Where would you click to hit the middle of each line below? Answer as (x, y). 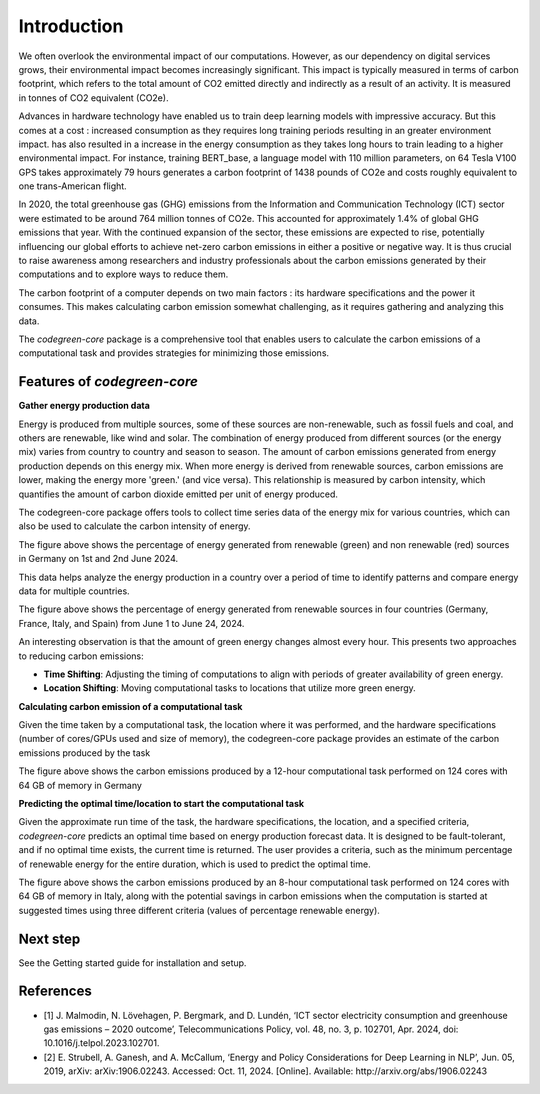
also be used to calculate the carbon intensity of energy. (134, 526)
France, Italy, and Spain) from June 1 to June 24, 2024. (131, 623)
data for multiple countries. (74, 591)
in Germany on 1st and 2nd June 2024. (98, 559)
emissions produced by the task (84, 752)
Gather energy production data (84, 406)
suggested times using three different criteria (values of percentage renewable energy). (199, 910)
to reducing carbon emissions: (81, 656)
